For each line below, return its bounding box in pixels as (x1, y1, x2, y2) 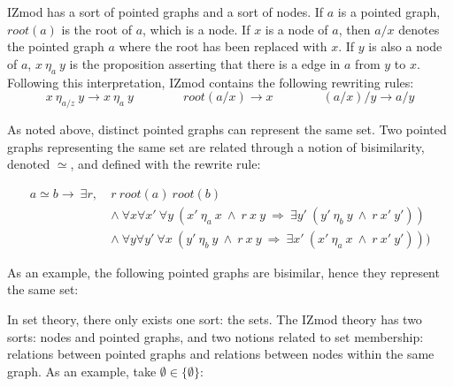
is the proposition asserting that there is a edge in (69, 54, 341, 72)
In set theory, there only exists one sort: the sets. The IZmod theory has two (7, 310, 422, 329)
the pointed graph (7, 37, 104, 56)
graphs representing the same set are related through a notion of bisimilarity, (7, 137, 425, 156)
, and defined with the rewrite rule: (70, 155, 261, 173)
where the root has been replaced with (119, 37, 327, 56)
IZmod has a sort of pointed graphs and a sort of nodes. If (7, 3, 324, 20)
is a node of (265, 19, 328, 38)
